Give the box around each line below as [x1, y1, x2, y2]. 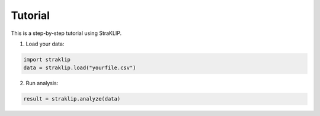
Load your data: [25, 40, 65, 47]
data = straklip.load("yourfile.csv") [23, 65, 136, 71]
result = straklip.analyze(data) [23, 95, 121, 102]
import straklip [23, 56, 71, 63]
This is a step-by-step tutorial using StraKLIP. [11, 30, 121, 37]
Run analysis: [25, 80, 59, 87]
